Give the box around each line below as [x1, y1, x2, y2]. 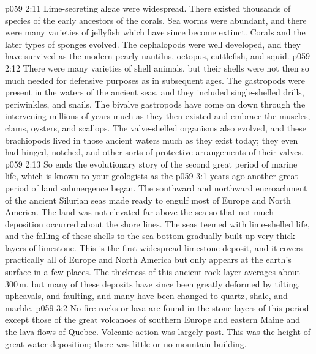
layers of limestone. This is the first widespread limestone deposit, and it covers [5, 241, 303, 254]
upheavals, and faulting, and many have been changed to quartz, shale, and [5, 289, 288, 302]
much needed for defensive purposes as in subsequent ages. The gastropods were [5, 73, 306, 86]
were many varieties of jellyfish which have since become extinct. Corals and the [5, 26, 306, 39]
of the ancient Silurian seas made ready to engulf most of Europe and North [5, 193, 291, 206]
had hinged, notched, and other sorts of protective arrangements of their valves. [5, 146, 304, 158]
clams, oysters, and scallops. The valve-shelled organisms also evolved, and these [5, 121, 306, 134]
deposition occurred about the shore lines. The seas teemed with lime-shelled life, [5, 217, 310, 230]
